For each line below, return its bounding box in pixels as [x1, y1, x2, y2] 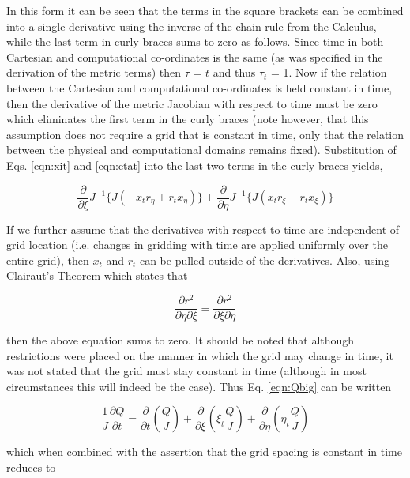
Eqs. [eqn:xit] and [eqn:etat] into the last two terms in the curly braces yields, [6, 156, 383, 173]
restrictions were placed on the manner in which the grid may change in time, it [6, 347, 393, 363]
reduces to [6, 459, 56, 476]
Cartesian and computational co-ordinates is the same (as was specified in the [6, 48, 383, 65]
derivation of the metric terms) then [6, 64, 182, 81]
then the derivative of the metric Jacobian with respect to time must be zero [6, 95, 378, 111]
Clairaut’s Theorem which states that [6, 267, 188, 284]
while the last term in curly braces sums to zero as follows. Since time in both [6, 33, 384, 50]
